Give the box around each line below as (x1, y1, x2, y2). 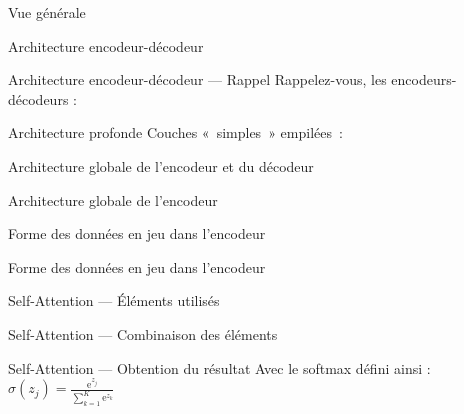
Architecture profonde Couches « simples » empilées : (8, 122, 343, 143)
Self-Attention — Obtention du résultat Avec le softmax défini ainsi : (8, 357, 431, 378)
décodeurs (8, 88, 69, 109)
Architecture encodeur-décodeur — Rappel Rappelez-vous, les (8, 69, 387, 90)
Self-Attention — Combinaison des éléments (8, 323, 278, 344)
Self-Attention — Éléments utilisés (8, 290, 220, 311)
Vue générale (8, 2, 86, 22)
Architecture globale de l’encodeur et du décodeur (8, 155, 314, 176)
